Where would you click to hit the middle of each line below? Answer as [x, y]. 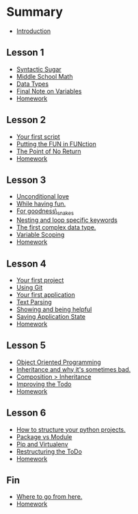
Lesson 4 [27, 264]
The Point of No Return [49, 151]
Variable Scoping [40, 235]
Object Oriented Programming [59, 362]
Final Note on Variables [49, 91]
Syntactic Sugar [39, 69]
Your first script [38, 136]
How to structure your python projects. [71, 429]
